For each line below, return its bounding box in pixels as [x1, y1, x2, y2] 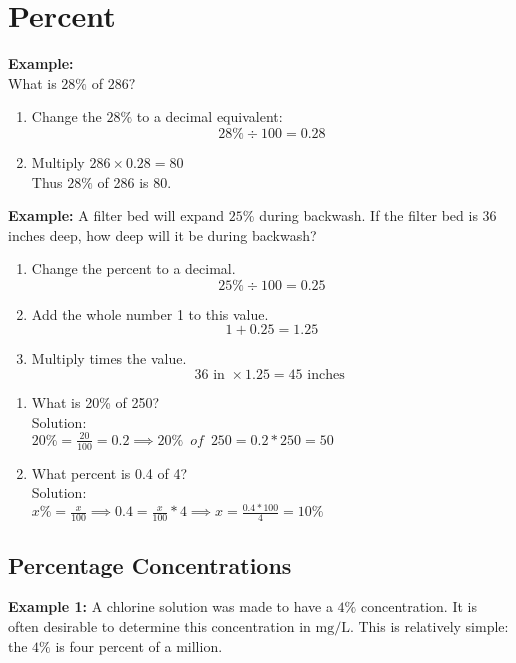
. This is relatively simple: [349, 615, 509, 636]
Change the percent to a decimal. [31, 258, 236, 279]
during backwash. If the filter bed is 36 [259, 205, 497, 226]
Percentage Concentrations [8, 549, 292, 580]
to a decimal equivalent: [136, 106, 283, 127]
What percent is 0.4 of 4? [31, 462, 188, 483]
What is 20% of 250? [31, 392, 160, 413]
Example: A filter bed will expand [8, 205, 225, 226]
